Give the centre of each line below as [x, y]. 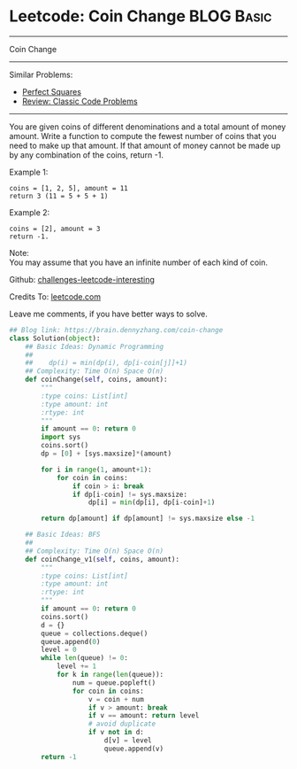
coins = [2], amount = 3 [55, 229]
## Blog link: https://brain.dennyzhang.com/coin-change [116, 330]
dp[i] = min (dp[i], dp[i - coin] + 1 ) [152, 502]
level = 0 [59, 650]
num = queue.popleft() [114, 683]
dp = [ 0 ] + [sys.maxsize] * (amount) [107, 454]
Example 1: [29, 172]
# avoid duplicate [122, 724]
